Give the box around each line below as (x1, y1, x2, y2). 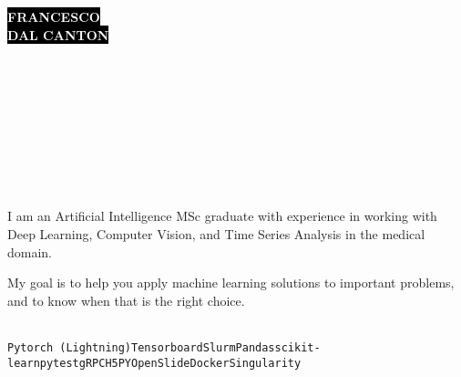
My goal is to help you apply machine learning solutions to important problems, (7, 273, 455, 292)
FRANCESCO (7, 7, 100, 26)
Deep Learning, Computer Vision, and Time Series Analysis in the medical (7, 224, 425, 243)
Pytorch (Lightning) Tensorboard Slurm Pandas (7, 340, 275, 354)
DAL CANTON (7, 25, 109, 44)
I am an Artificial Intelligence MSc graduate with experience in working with (7, 206, 437, 225)
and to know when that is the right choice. (7, 290, 245, 309)
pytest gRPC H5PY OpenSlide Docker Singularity (39, 356, 302, 370)
